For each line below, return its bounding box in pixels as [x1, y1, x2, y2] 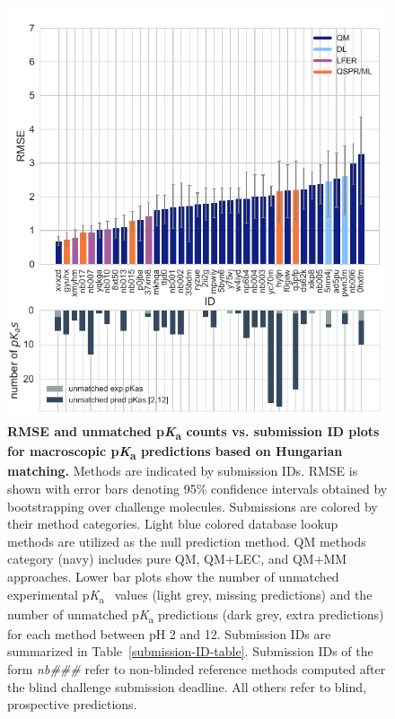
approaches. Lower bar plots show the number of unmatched [7, 566, 339, 585]
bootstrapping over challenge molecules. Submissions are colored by [7, 496, 378, 515]
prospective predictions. [7, 695, 137, 714]
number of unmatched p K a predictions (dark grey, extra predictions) [7, 604, 384, 626]
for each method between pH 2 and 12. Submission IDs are [7, 624, 331, 643]
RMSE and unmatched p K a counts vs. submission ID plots [7, 422, 380, 443]
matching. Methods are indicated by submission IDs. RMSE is [7, 461, 358, 480]
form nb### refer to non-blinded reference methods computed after [7, 659, 386, 678]
